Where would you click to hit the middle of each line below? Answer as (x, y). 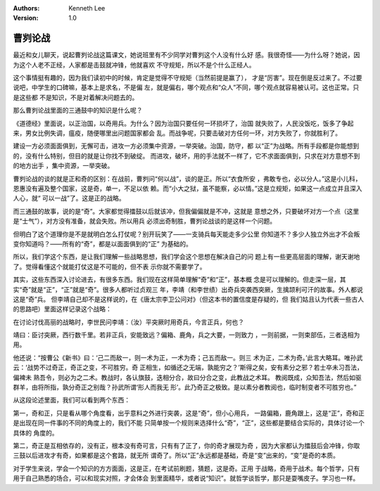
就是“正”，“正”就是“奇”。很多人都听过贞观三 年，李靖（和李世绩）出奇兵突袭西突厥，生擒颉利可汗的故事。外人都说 (197, 289)
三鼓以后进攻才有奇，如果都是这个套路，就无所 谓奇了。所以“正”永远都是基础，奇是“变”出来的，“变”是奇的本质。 (176, 455)
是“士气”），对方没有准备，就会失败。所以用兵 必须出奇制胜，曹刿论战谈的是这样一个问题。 (145, 221)
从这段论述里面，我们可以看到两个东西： (71, 400)
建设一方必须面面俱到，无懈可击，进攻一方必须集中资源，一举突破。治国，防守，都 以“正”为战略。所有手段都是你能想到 (186, 146)
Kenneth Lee (87, 8)
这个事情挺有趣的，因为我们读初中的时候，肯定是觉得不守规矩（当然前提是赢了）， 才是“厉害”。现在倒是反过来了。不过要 (188, 78)
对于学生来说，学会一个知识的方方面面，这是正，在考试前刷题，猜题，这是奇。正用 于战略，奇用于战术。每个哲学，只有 (186, 468)
